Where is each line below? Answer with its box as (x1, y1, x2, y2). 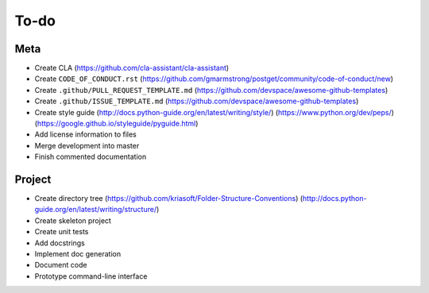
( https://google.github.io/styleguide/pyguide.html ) (34, 119, 199, 129)
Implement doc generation (34, 249, 122, 259)
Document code (34, 260, 87, 270)
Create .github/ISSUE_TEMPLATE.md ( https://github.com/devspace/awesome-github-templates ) (34, 96, 359, 106)
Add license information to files (34, 129, 137, 139)
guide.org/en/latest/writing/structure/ (34, 205, 157, 214)
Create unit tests (34, 227, 89, 237)
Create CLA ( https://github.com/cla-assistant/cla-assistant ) (34, 64, 230, 73)
